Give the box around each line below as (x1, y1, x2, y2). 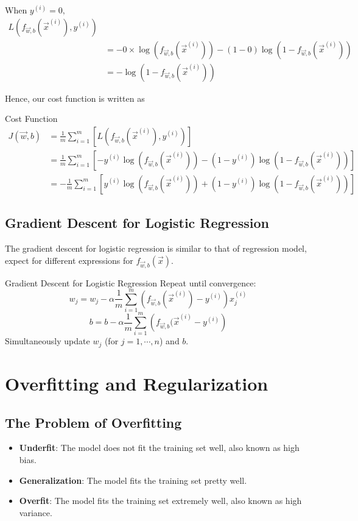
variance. (19, 506, 52, 519)
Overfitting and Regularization (5, 371, 268, 395)
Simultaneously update (5, 335, 90, 347)
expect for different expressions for (5, 253, 133, 266)
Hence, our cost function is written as (5, 91, 145, 104)
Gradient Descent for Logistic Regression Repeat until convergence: (5, 276, 256, 289)
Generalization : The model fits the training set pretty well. (19, 473, 247, 486)
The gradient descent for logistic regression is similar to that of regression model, (5, 242, 307, 255)
